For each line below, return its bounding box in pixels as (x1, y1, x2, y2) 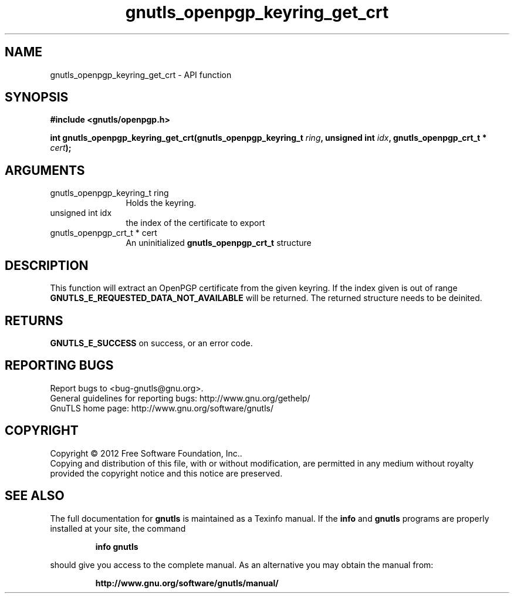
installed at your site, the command (50, 523, 186, 533)
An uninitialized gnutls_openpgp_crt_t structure (126, 238, 312, 248)
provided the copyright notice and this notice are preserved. (50, 468, 283, 478)
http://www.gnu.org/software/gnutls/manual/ (95, 577, 279, 588)
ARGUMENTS (5, 163, 85, 178)
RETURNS (5, 313, 63, 328)
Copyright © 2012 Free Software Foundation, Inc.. (50, 448, 242, 458)
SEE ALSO (5, 488, 65, 504)
